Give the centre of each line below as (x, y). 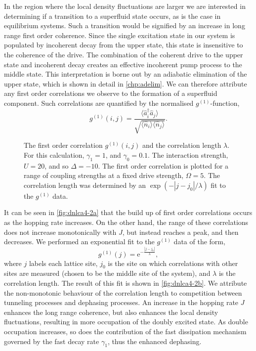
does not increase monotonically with (60, 232)
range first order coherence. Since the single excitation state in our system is (120, 35)
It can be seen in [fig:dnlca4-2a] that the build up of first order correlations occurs (128, 212)
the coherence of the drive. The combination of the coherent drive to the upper (124, 54)
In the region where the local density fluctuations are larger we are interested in (125, 6)
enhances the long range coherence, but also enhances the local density (111, 312)
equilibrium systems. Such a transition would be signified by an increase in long (125, 25)
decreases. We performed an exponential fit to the (79, 241)
